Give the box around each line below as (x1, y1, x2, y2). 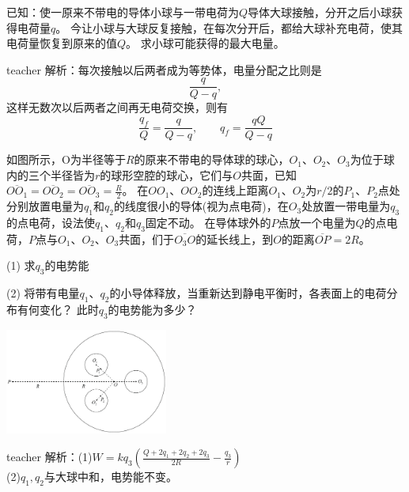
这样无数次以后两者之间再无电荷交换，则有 (6, 99, 228, 115)
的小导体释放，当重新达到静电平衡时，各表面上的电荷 (109, 285, 387, 301)
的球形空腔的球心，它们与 (100, 166, 233, 183)
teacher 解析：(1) (6, 448, 93, 465)
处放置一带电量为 (301, 198, 391, 214)
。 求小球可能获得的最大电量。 (126, 35, 285, 51)
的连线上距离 (202, 182, 269, 199)
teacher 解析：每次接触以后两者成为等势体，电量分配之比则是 (6, 61, 322, 78)
